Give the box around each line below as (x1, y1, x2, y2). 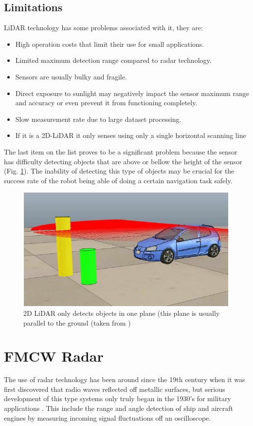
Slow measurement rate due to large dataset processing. (15, 114, 181, 124)
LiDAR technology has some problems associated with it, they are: (4, 22, 203, 33)
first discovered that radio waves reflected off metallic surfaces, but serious (4, 384, 225, 394)
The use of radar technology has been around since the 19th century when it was (4, 374, 245, 385)
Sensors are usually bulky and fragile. (15, 71, 127, 81)
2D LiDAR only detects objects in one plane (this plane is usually (23, 308, 220, 318)
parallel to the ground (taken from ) (23, 317, 131, 328)
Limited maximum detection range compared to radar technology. (15, 55, 212, 65)
